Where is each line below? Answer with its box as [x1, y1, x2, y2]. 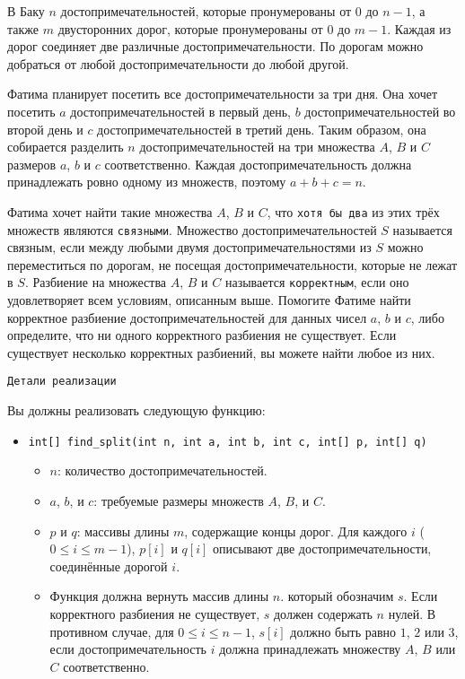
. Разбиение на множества [24, 273, 167, 292]
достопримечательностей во [304, 101, 456, 120]
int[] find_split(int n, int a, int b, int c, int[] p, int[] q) [28, 435, 427, 448]
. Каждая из [387, 19, 452, 38]
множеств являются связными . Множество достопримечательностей [7, 220, 377, 239]
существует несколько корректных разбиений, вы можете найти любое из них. [7, 343, 435, 361]
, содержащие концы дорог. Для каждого [184, 521, 408, 540]
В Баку [7, 2, 45, 20]
